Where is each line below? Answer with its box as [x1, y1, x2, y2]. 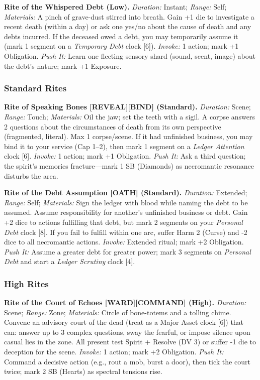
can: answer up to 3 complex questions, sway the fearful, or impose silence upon [4, 326, 250, 337]
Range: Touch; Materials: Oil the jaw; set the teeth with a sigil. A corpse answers [4, 111, 255, 121]
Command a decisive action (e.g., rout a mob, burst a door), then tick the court [4, 356, 250, 366]
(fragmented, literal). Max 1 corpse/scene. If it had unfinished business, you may [4, 131, 253, 142]
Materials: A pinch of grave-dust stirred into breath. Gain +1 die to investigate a [4, 11, 254, 22]
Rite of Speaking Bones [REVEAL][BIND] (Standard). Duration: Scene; [4, 101, 251, 112]
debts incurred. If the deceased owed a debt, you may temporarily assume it [4, 31, 238, 41]
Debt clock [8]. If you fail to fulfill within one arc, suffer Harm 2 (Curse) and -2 [4, 226, 247, 237]
